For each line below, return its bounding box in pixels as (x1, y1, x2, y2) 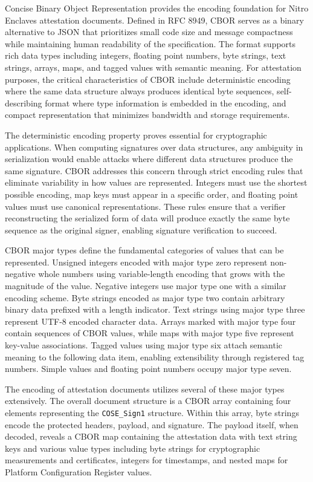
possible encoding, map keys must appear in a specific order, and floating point (5, 187, 298, 200)
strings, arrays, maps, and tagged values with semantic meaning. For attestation (5, 60, 302, 73)
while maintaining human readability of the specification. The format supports (5, 37, 296, 50)
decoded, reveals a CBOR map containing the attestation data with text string (5, 430, 297, 443)
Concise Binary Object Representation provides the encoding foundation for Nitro (5, 2, 309, 14)
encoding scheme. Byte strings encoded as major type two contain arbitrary (5, 291, 285, 304)
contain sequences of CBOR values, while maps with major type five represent (5, 327, 294, 339)
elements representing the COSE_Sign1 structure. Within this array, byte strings (5, 406, 299, 418)
